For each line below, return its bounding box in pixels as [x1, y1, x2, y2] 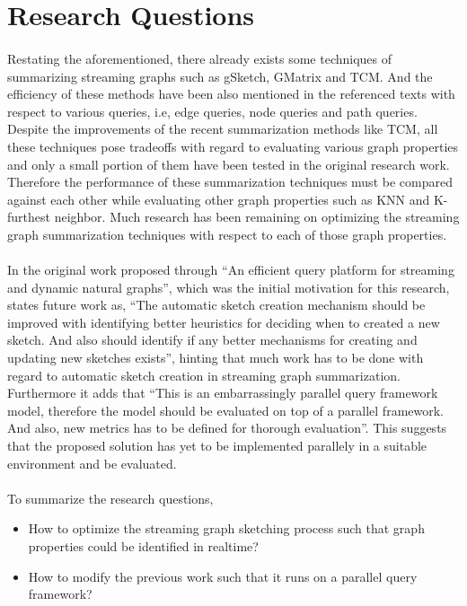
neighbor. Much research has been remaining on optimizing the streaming [54, 207, 460, 226]
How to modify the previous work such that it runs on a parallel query [28, 566, 418, 585]
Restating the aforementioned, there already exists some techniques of [7, 48, 392, 67]
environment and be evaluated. [7, 453, 177, 472]
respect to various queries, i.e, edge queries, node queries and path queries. [7, 101, 418, 120]
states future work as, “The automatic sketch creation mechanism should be [7, 295, 426, 314]
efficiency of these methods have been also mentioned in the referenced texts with [7, 84, 455, 103]
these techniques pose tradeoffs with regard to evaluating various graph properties [7, 136, 459, 155]
